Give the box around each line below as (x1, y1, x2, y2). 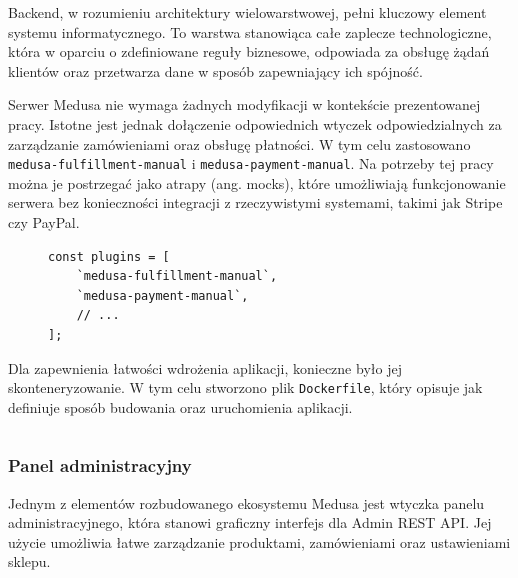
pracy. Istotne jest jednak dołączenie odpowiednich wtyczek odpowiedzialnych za (8, 113, 502, 134)
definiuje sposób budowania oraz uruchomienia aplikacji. (8, 396, 353, 417)
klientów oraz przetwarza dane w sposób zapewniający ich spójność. (8, 60, 423, 81)
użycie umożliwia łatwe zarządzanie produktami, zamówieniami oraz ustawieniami (8, 531, 511, 552)
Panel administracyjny (8, 453, 192, 478)
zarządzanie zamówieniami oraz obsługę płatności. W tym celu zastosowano (8, 133, 471, 154)
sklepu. (8, 551, 51, 572)
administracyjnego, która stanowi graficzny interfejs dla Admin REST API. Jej (8, 512, 492, 533)
